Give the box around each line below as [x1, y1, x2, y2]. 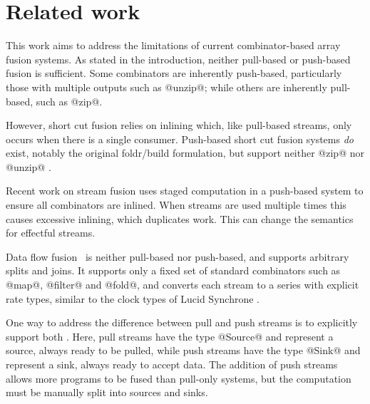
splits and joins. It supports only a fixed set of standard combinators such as [6, 263, 341, 278]
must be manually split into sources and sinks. [6, 385, 208, 400]
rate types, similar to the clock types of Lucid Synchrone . [6, 291, 259, 306]
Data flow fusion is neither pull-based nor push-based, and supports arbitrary [6, 249, 349, 264]
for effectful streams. [6, 225, 96, 240]
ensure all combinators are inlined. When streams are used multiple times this [6, 197, 346, 212]
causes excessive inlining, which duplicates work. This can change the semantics [6, 211, 354, 226]
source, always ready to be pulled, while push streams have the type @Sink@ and [6, 343, 361, 358]
